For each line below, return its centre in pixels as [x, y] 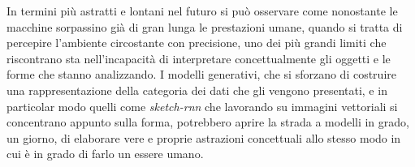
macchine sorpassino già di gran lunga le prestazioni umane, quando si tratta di [205, 26]
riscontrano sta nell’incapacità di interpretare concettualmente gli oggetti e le [199, 58]
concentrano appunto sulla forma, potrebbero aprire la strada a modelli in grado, [208, 122]
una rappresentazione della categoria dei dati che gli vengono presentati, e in [197, 90]
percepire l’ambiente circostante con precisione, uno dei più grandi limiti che [197, 43]
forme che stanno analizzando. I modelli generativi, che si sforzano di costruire [201, 74]
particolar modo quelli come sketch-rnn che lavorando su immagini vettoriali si [202, 106]
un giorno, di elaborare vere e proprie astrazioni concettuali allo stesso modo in [204, 137]
